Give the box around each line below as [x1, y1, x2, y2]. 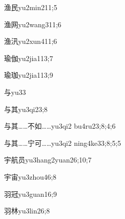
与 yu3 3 [4, 86, 26, 97]
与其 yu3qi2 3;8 [4, 103, 48, 114]
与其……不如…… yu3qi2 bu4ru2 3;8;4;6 [4, 121, 116, 131]
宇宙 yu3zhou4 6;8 [4, 171, 56, 182]
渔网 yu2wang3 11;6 [4, 19, 61, 29]
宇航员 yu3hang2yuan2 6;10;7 [4, 154, 92, 165]
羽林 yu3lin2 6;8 [4, 205, 50, 216]
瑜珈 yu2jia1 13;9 [4, 70, 53, 80]
